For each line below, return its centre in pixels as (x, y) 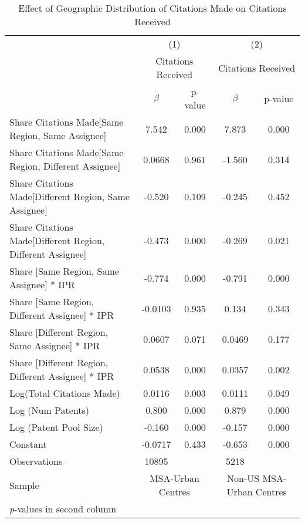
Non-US (243, 478)
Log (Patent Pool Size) (56, 427)
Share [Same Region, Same (64, 271)
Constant (28, 444)
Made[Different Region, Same (70, 196)
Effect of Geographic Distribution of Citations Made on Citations (152, 8)
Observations (36, 461)
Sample (24, 485)
